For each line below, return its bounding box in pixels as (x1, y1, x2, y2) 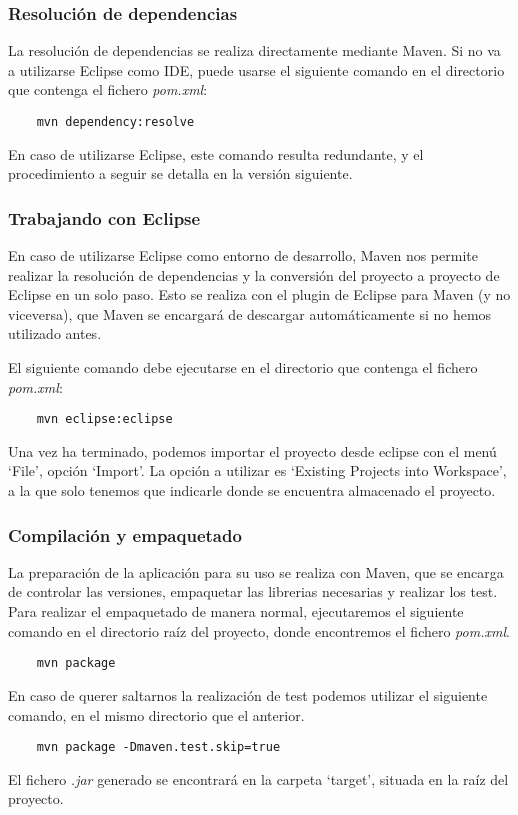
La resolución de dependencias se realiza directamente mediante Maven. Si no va (8, 40, 501, 61)
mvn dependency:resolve (36, 115, 195, 129)
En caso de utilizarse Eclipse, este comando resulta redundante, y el (8, 143, 424, 164)
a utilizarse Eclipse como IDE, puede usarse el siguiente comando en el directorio (8, 59, 505, 80)
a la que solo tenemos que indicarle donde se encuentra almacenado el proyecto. (8, 480, 496, 501)
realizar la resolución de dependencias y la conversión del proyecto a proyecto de (8, 264, 500, 285)
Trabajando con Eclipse (8, 205, 201, 230)
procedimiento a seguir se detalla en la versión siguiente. (8, 163, 353, 184)
